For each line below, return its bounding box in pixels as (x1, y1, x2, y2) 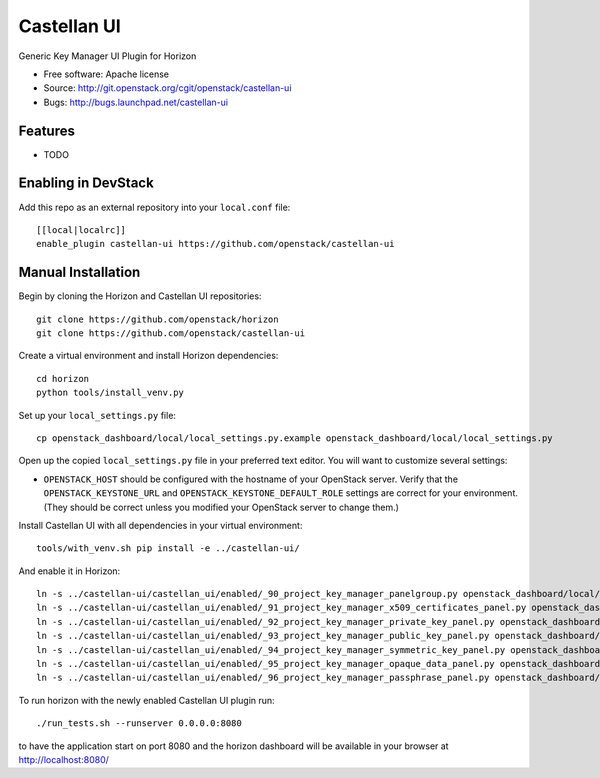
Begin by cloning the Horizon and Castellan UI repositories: (18, 290, 262, 302)
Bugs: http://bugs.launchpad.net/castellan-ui (43, 96, 229, 108)
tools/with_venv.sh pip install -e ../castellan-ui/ (36, 543, 300, 554)
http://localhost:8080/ (18, 753, 110, 765)
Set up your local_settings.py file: (18, 409, 177, 421)
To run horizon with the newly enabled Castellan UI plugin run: (18, 694, 275, 706)
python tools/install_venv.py (36, 387, 185, 399)
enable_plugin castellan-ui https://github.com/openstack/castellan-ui (36, 238, 395, 250)
